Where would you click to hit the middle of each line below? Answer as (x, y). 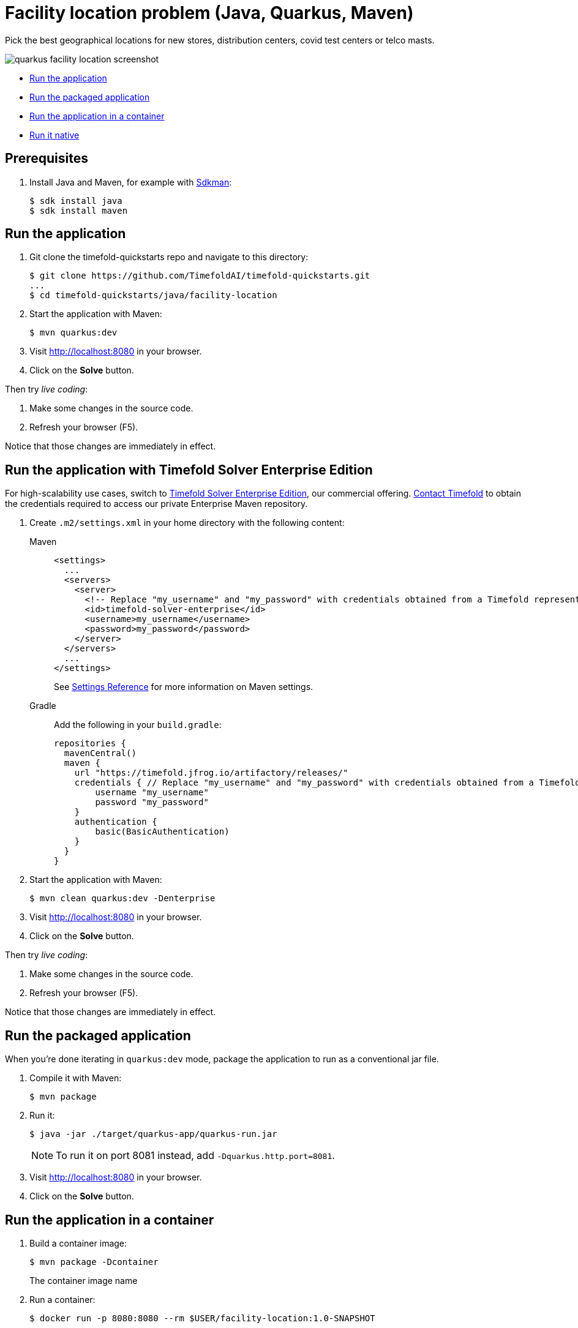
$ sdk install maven (79, 210)
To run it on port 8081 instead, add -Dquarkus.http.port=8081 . (195, 1156)
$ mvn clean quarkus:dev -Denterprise (122, 898)
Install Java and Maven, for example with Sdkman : (131, 182)
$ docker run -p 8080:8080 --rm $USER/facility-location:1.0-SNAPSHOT (202, 1318)
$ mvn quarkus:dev (73, 333)
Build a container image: (78, 1243)
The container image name (84, 1280)
